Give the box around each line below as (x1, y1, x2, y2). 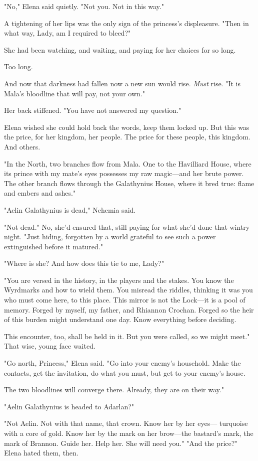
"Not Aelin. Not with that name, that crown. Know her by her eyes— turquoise (4, 418, 248, 428)
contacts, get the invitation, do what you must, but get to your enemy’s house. (4, 367, 245, 378)
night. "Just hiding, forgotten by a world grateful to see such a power (4, 231, 216, 242)
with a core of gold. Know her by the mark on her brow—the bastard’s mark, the (4, 428, 253, 438)
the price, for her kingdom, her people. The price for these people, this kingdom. (4, 131, 250, 142)
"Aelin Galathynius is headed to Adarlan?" (4, 401, 134, 411)
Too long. (4, 61, 33, 72)
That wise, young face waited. (4, 341, 95, 351)
